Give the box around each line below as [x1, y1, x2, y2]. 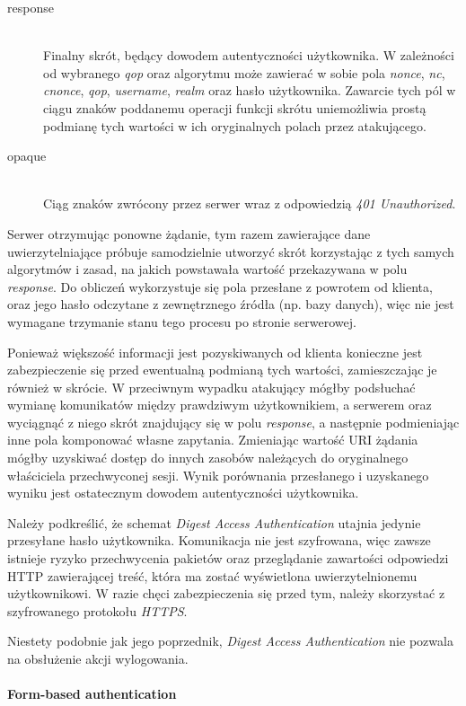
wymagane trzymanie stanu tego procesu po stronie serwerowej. [7, 312, 356, 331]
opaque [7, 146, 47, 165]
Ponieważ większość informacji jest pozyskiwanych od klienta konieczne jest [7, 342, 423, 361]
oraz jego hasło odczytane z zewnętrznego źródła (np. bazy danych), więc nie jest [7, 295, 454, 313]
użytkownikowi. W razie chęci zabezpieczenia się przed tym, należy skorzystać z [7, 584, 445, 603]
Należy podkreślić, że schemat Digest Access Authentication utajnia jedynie [7, 513, 421, 532]
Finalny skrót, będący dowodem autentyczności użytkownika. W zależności [43, 46, 454, 65]
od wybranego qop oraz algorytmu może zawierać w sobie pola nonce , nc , [43, 63, 445, 82]
